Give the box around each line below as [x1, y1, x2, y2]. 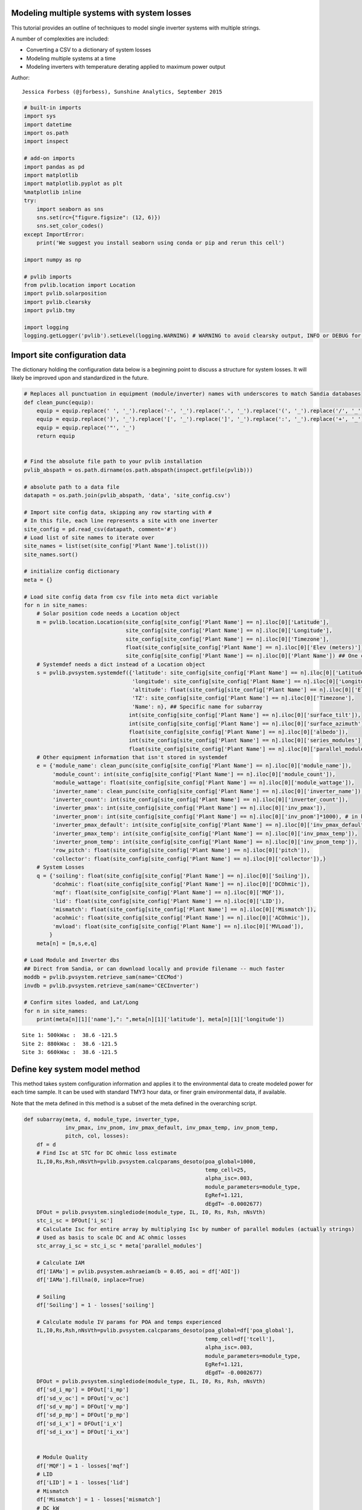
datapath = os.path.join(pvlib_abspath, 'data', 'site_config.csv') [24, 492, 231, 498]
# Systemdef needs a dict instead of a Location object [36, 661, 206, 667]
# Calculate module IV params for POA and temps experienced [36, 1319, 221, 1325]
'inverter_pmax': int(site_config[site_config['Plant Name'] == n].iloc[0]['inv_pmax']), [52, 805, 326, 812]
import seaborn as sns [36, 205, 104, 213]
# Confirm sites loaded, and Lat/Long [24, 999, 139, 1006]
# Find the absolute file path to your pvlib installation [24, 458, 202, 465]
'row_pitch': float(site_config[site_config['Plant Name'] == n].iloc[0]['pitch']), [52, 847, 311, 854]
